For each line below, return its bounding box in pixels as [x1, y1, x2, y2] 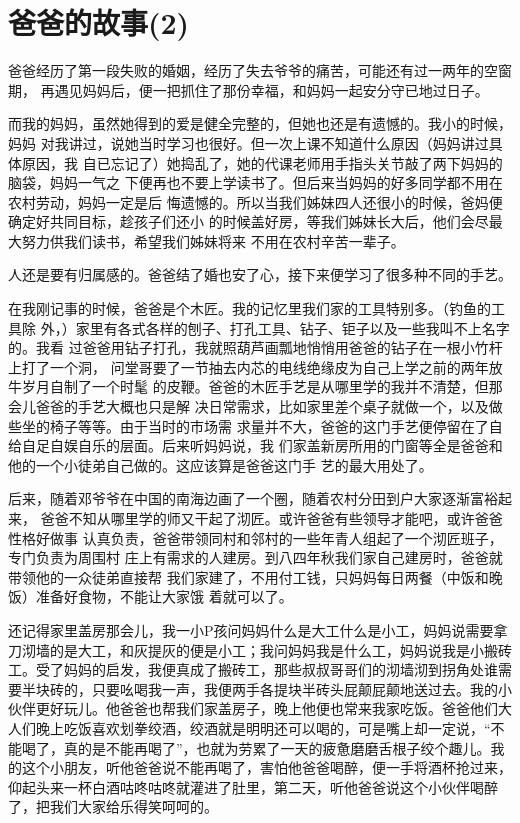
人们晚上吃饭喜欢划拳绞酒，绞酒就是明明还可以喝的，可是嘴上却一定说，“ [8, 717, 491, 738]
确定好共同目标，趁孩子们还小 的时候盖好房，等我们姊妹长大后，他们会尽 [8, 211, 489, 232]
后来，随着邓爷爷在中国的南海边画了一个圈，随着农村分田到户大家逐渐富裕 [8, 488, 498, 509]
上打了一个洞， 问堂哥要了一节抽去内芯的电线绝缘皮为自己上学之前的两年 [8, 356, 489, 377]
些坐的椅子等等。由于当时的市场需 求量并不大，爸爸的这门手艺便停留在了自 [8, 415, 503, 436]
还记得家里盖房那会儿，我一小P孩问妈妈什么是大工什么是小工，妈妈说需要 [8, 619, 494, 640]
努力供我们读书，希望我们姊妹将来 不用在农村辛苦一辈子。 [21, 230, 405, 251]
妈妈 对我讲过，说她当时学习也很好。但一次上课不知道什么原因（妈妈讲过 [8, 132, 489, 153]
